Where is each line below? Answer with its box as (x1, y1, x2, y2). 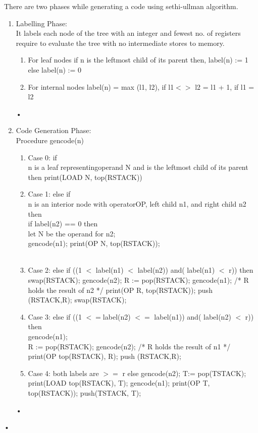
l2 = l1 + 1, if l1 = (195, 81, 254, 92)
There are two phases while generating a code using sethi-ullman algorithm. (4, 1, 238, 11)
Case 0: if (28, 152, 57, 162)
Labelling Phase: (16, 18, 68, 28)
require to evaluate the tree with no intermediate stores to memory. (16, 37, 225, 48)
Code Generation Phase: (16, 125, 91, 136)
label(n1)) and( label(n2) (154, 311, 231, 322)
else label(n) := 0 (28, 64, 82, 75)
